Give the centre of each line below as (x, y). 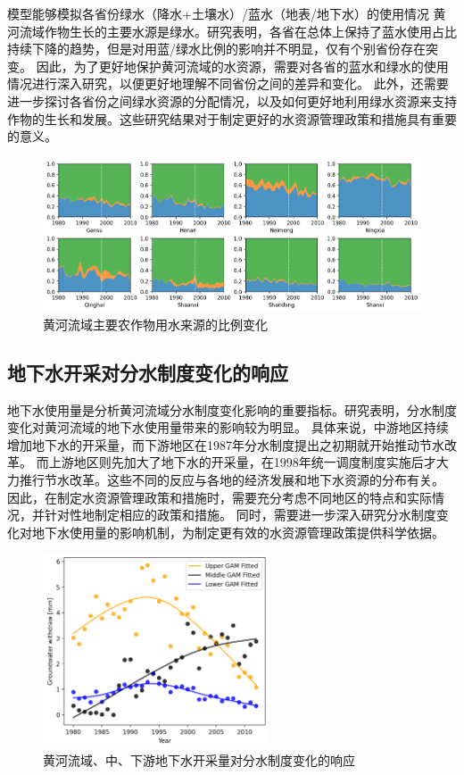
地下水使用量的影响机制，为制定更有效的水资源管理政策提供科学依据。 (238, 532)
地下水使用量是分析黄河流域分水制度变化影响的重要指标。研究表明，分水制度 (232, 409)
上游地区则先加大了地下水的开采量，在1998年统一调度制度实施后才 (242, 462)
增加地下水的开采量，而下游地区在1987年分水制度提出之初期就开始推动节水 (226, 444)
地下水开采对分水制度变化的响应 (148, 372)
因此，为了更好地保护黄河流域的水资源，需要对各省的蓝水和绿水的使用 (242, 66)
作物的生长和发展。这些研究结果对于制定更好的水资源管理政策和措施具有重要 (232, 118)
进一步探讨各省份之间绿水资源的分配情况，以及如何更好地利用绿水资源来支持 (232, 100)
